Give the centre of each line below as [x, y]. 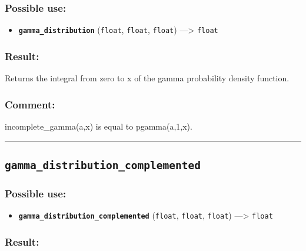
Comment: [30, 104]
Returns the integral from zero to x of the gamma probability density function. [147, 78]
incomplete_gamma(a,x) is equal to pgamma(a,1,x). [99, 126]
